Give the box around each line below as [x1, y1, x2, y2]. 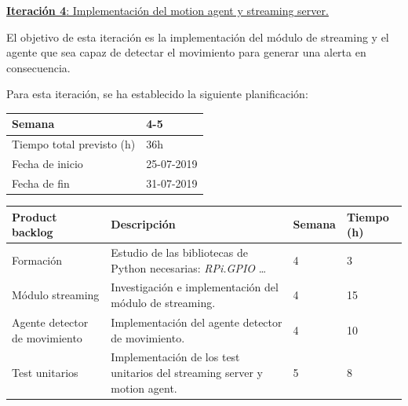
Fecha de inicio [12, 155, 83, 172]
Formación [12, 251, 63, 268]
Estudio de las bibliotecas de [111, 244, 248, 261]
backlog [12, 224, 53, 240]
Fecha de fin [12, 175, 70, 191]
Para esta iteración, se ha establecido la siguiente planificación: [6, 86, 308, 102]
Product [12, 208, 57, 225]
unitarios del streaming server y [111, 364, 263, 380]
